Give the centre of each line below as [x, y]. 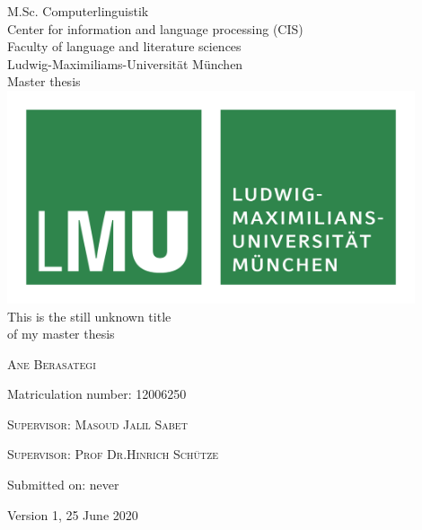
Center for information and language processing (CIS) [155, 28]
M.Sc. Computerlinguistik [78, 11]
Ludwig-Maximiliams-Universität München [125, 63]
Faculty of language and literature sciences [124, 46]
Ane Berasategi [52, 363]
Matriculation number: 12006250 [97, 394]
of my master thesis [61, 334]
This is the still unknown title [89, 316]
